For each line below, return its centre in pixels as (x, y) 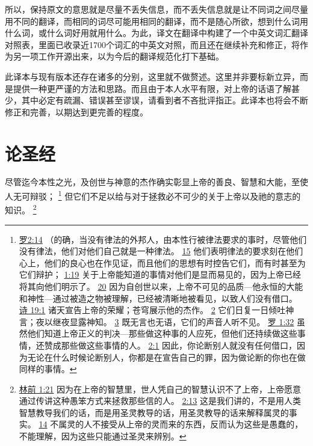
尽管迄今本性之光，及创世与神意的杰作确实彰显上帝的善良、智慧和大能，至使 (156, 182)
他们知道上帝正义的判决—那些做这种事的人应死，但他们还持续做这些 (162, 333)
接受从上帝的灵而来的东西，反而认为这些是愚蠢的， (202, 424)
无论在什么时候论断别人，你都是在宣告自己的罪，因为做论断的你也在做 (166, 357)
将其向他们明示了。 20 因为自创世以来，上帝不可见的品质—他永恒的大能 (161, 286)
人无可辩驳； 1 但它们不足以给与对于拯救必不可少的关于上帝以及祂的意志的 (153, 195)
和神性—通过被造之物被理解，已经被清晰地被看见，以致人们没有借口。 (158, 298)
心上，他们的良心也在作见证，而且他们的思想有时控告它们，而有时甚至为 (162, 262)
